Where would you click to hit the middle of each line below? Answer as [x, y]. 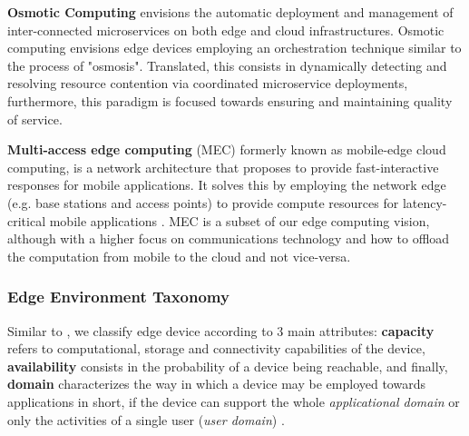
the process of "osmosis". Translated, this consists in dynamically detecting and [227, 65]
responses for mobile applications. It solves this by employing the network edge [227, 185]
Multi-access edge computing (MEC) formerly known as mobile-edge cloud [227, 149]
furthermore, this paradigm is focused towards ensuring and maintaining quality [230, 100]
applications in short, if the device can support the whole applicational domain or [234, 401]
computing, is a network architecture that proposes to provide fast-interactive [223, 167]
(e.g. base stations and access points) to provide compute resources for [203, 202]
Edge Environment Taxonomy [118, 297]
